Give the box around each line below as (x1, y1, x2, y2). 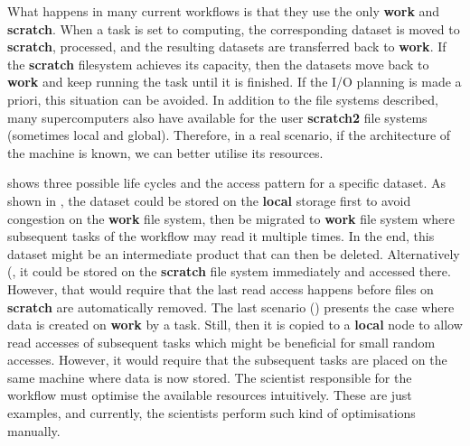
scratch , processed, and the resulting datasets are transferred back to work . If (7, 37, 446, 56)
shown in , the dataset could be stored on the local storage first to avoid (7, 190, 411, 209)
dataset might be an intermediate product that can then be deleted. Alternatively (7, 244, 460, 263)
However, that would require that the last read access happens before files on (7, 279, 434, 298)
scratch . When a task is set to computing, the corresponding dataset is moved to (7, 19, 460, 38)
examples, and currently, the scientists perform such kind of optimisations (7, 404, 416, 423)
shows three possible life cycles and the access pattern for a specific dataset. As (7, 173, 446, 192)
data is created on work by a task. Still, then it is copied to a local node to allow (7, 315, 463, 334)
